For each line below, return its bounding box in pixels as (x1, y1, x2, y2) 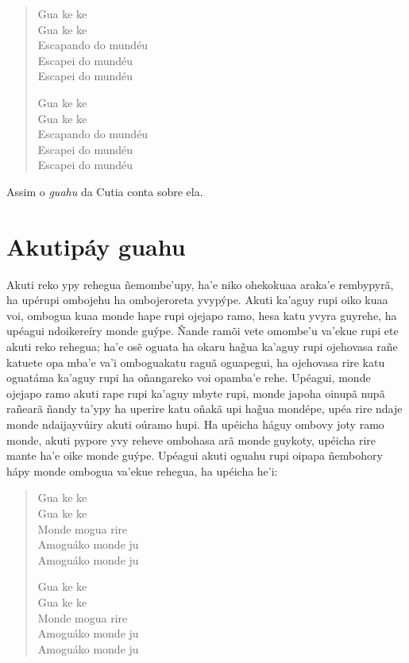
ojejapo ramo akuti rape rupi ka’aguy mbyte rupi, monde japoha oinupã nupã (6, 384, 385, 401)
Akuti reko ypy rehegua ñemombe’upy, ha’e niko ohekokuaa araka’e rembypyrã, (6, 276, 394, 292)
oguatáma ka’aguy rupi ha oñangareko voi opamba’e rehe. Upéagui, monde (6, 369, 371, 386)
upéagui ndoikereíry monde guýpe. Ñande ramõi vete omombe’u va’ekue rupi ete (6, 322, 399, 339)
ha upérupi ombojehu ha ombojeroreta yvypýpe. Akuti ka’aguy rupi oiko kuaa (6, 291, 388, 308)
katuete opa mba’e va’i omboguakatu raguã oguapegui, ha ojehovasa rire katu (6, 353, 385, 370)
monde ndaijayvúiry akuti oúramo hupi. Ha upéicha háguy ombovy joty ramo (6, 416, 384, 432)
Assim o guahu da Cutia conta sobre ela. (6, 183, 203, 199)
